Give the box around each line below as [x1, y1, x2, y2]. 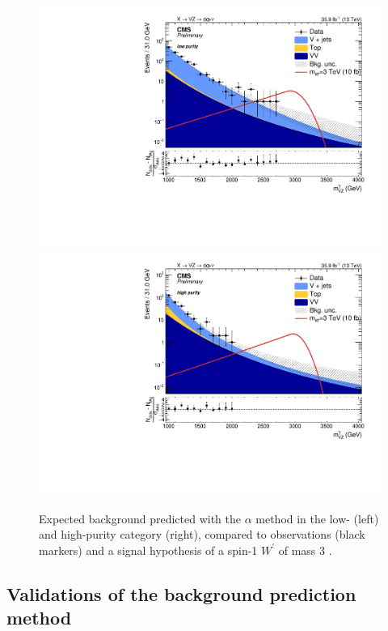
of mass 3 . [278, 541, 332, 558]
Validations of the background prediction [6, 581, 356, 606]
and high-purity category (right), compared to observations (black [39, 526, 365, 543]
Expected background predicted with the [39, 509, 241, 527]
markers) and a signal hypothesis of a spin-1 [39, 541, 258, 558]
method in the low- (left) [255, 509, 379, 527]
